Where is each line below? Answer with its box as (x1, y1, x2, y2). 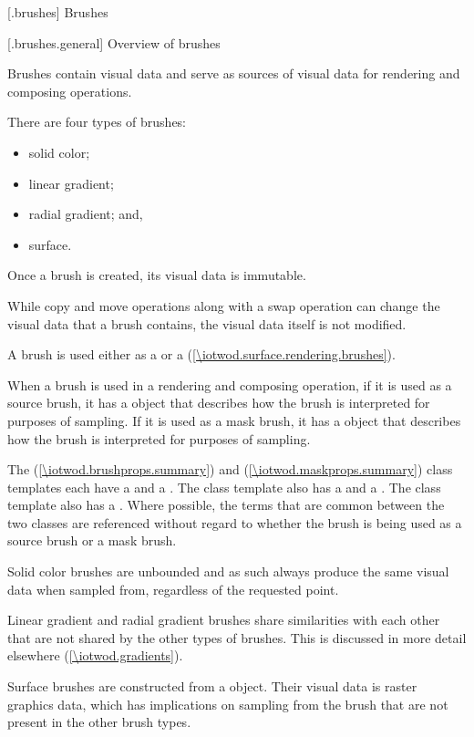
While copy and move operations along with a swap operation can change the (7, 296, 440, 315)
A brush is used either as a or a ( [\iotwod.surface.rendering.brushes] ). (7, 345, 396, 364)
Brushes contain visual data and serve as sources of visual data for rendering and (7, 64, 460, 83)
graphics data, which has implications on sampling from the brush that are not (7, 694, 448, 713)
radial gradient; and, (28, 204, 143, 223)
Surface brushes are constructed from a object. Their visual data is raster (7, 677, 417, 696)
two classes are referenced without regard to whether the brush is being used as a (7, 513, 462, 532)
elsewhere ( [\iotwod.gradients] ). (7, 646, 183, 665)
